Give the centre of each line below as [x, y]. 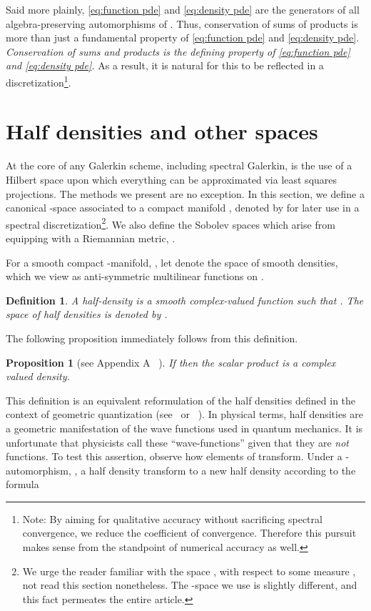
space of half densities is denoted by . [87, 314]
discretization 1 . [39, 81]
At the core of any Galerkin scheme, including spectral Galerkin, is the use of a [179, 165]
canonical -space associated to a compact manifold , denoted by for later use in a [183, 208]
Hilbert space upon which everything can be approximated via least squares [172, 179]
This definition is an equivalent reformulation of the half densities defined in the [181, 400]
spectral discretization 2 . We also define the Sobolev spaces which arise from [171, 223]
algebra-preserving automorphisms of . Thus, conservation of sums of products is [182, 23]
